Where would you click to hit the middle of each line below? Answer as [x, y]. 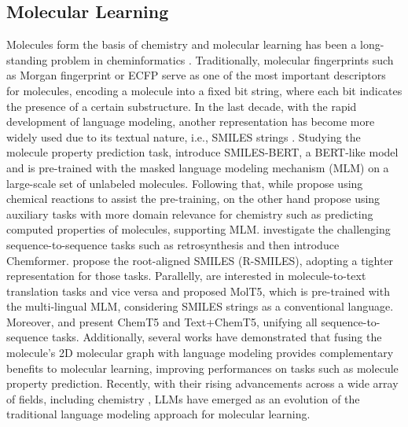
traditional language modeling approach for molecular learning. [158, 414]
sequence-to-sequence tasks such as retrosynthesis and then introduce [173, 244]
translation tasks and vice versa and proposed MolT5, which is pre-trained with [198, 291]
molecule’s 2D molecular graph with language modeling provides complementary [200, 353]
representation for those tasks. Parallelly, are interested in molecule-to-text [186, 276]
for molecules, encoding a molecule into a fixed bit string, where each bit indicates [204, 90]
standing [27, 59]
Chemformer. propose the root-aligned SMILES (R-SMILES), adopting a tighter [200, 260]
